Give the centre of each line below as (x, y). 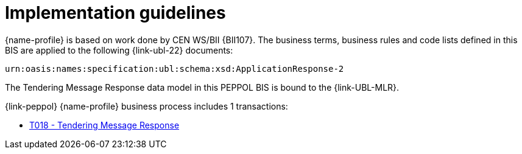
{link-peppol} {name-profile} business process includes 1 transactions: (146, 106)
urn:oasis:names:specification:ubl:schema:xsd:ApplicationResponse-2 (175, 68)
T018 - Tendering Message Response (104, 125)
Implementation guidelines (115, 13)
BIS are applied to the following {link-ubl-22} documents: (119, 50)
